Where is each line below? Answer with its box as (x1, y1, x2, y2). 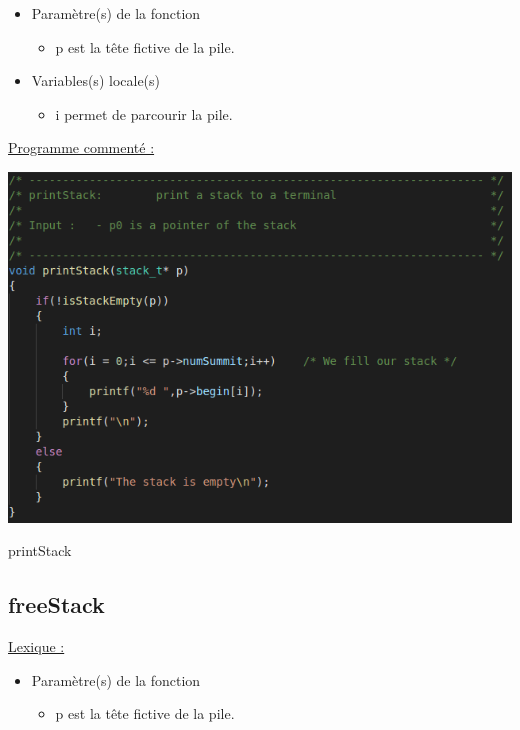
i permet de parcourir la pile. (55, 103, 233, 124)
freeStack (8, 589, 105, 620)
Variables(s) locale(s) (31, 70, 161, 91)
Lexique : (8, 636, 65, 657)
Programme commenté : (8, 137, 155, 158)
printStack (8, 540, 72, 561)
